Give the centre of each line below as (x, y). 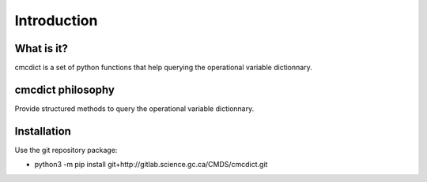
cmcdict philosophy (64, 89)
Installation (43, 131)
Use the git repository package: (66, 150)
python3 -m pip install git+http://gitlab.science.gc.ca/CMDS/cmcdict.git (151, 165)
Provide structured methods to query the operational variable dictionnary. (134, 108)
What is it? (42, 48)
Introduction (56, 20)
